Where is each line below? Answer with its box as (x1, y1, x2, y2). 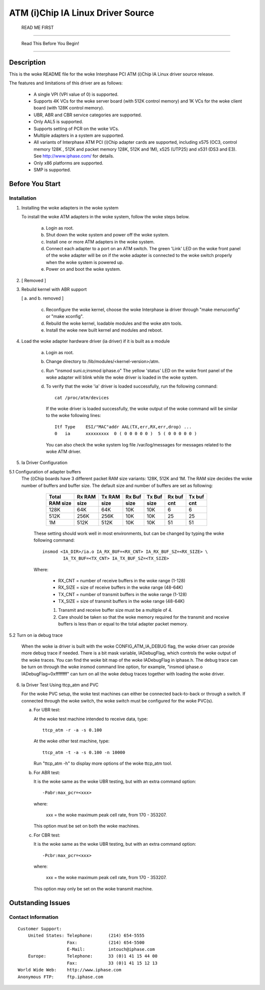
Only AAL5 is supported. (33, 119, 83, 125)
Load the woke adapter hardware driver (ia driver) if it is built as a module (21, 339, 170, 344)
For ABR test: (33, 769, 60, 775)
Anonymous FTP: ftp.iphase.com (18, 974, 104, 980)
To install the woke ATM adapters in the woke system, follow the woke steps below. (21, 214, 190, 220)
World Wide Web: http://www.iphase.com (18, 967, 122, 973)
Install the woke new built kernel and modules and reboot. (46, 327, 163, 333)
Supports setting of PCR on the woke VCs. (33, 126, 120, 131)
